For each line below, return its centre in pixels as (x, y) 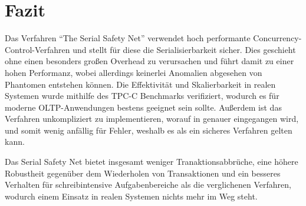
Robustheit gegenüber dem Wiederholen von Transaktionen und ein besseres (143, 173)
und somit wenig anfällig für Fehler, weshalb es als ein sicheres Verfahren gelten (149, 130)
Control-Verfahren (37, 49)
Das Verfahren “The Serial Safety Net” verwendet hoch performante (128, 38)
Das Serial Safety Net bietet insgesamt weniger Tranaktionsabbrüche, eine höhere (152, 162)
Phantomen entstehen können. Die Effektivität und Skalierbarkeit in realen (140, 84)
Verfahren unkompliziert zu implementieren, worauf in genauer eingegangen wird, (152, 119)
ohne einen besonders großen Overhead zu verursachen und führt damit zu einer (149, 61)
